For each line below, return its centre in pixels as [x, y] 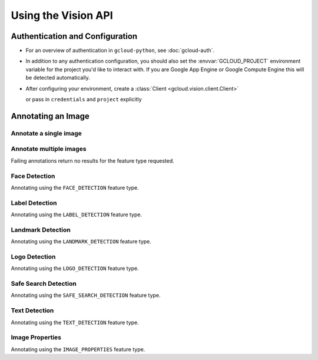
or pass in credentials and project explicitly [84, 100]
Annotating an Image [50, 116]
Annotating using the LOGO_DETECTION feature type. [75, 269]
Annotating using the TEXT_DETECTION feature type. [75, 322]
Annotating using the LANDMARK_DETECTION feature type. [81, 242]
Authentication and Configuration [74, 36]
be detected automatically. [58, 78]
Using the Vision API [62, 15]
